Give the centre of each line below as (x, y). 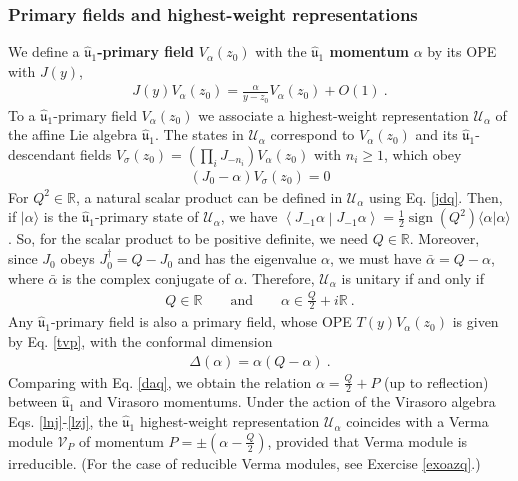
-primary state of (146, 216)
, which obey (423, 153)
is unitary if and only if (412, 277)
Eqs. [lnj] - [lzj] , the (63, 421)
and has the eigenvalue (247, 258)
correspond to (312, 134)
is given (475, 321)
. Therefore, (279, 277)
